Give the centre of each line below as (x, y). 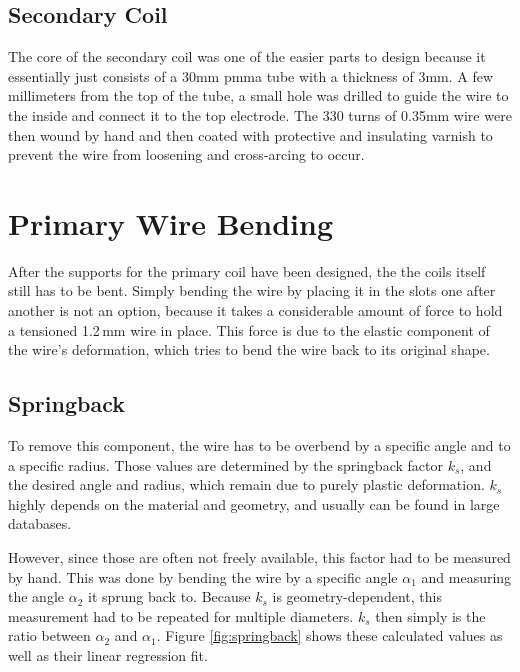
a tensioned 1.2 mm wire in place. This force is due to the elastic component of (249, 329)
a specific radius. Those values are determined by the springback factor (225, 464)
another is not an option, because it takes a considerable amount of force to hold (255, 310)
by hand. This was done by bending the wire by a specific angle (203, 576)
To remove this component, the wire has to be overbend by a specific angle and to (259, 445)
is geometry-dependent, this (357, 596)
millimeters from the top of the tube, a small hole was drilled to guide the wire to (258, 95)
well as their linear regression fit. (108, 655)
